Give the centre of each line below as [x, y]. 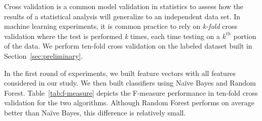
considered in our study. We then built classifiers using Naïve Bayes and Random [130, 83]
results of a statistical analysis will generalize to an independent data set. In [122, 16]
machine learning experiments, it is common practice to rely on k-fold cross [121, 26]
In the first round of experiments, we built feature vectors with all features [120, 73]
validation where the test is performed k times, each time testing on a [112, 36]
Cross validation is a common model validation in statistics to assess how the [124, 6]
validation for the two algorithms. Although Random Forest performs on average [129, 103]
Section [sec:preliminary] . [44, 55]
